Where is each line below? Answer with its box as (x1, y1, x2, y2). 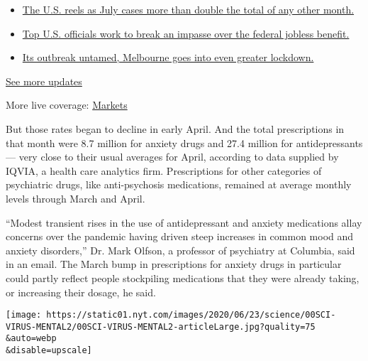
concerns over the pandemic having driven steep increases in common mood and (6, 229, 354, 244)
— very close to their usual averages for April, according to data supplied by (6, 149, 339, 164)
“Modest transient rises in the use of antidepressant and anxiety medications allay (6, 215, 362, 230)
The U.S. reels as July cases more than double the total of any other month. (22, 2, 355, 16)
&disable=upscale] (6, 345, 92, 356)
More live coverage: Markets (6, 97, 128, 112)
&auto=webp (6, 333, 57, 344)
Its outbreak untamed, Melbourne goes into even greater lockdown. (22, 50, 314, 65)
